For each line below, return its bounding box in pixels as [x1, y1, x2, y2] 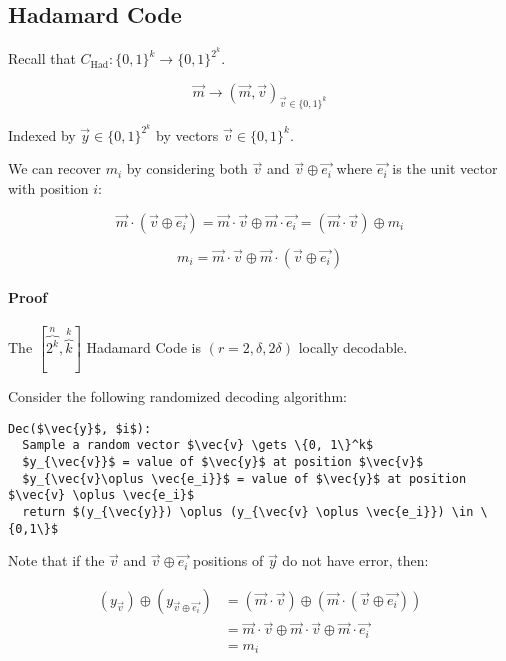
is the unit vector [392, 158, 498, 179]
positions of [193, 550, 264, 571]
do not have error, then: [282, 550, 429, 571]
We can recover [8, 158, 102, 179]
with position [8, 177, 89, 198]
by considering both [126, 158, 248, 179]
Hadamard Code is [86, 337, 201, 358]
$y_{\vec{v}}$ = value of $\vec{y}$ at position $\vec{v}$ [22, 455, 424, 470]
